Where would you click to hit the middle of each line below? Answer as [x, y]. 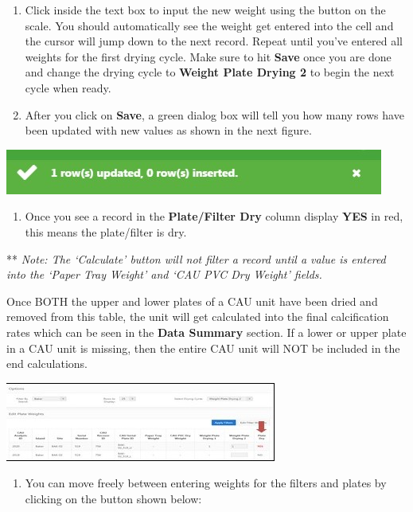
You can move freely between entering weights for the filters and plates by [206, 483]
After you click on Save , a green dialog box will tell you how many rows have [214, 114]
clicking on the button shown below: [113, 498]
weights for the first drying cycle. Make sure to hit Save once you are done [208, 56]
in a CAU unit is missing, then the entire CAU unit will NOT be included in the [203, 348]
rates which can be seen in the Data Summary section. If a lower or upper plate [206, 332]
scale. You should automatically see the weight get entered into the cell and [209, 25]
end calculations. [47, 363]
